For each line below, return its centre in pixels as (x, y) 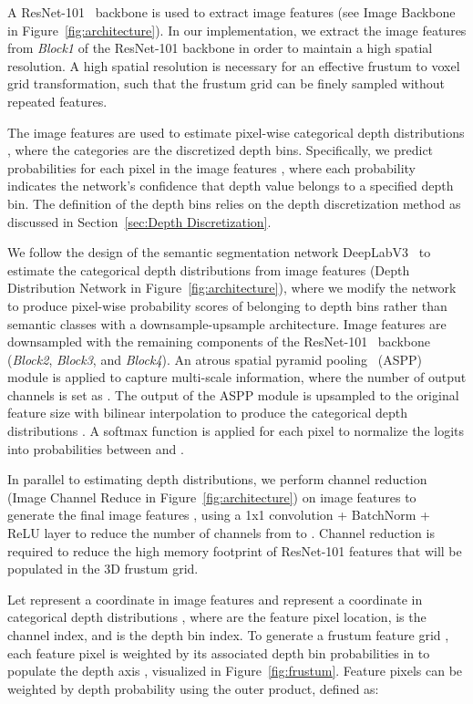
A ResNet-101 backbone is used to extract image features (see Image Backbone (231, 12)
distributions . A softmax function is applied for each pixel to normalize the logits (236, 431)
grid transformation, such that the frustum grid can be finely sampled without (226, 83)
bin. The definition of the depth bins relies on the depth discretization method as (234, 203)
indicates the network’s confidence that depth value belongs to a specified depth (231, 186)
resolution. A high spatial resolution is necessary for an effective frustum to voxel (234, 65)
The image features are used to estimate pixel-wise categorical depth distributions (236, 132)
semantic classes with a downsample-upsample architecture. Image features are (227, 323)
